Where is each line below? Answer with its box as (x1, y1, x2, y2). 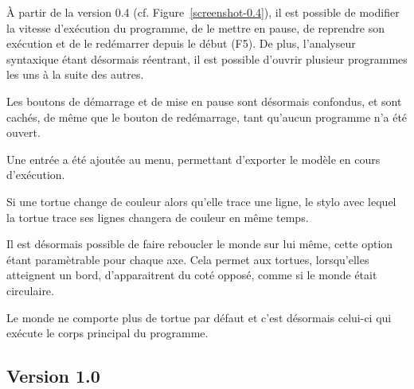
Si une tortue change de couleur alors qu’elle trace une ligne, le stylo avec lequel (6, 193, 396, 209)
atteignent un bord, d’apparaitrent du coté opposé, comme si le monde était (6, 266, 377, 283)
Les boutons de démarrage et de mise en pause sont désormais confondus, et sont (6, 92, 402, 109)
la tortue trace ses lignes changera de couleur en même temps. (6, 208, 309, 225)
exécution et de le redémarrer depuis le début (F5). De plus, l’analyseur (6, 35, 356, 52)
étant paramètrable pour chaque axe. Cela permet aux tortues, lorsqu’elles (6, 251, 369, 267)
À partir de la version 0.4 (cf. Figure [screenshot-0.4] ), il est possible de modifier (6, 4, 400, 20)
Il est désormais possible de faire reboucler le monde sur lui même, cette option (6, 235, 393, 252)
